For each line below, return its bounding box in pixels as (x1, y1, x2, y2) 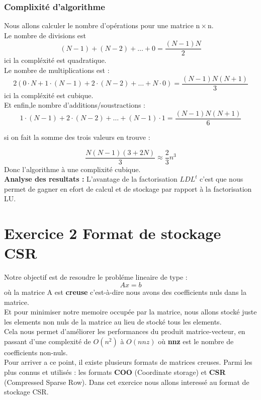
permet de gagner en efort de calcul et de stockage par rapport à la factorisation (4, 183, 252, 194)
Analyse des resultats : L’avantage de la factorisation (4, 174, 178, 184)
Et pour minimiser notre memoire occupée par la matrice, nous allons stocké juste (4, 306, 257, 317)
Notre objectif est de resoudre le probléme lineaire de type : (4, 272, 188, 282)
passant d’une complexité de (4, 336, 91, 346)
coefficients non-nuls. (4, 347, 68, 357)
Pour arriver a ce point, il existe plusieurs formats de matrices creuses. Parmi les (4, 357, 252, 367)
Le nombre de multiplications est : (4, 65, 110, 75)
